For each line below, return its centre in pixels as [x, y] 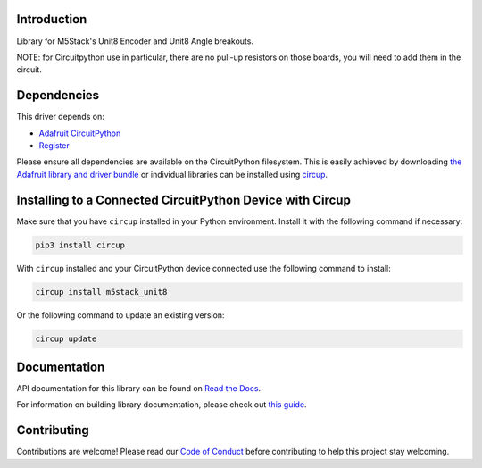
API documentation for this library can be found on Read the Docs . [139, 389]
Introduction [52, 19]
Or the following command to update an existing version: [120, 315]
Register [54, 145]
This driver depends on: [60, 117]
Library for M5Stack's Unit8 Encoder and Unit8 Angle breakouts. [135, 41]
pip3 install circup [80, 245]
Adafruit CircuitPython [80, 133]
